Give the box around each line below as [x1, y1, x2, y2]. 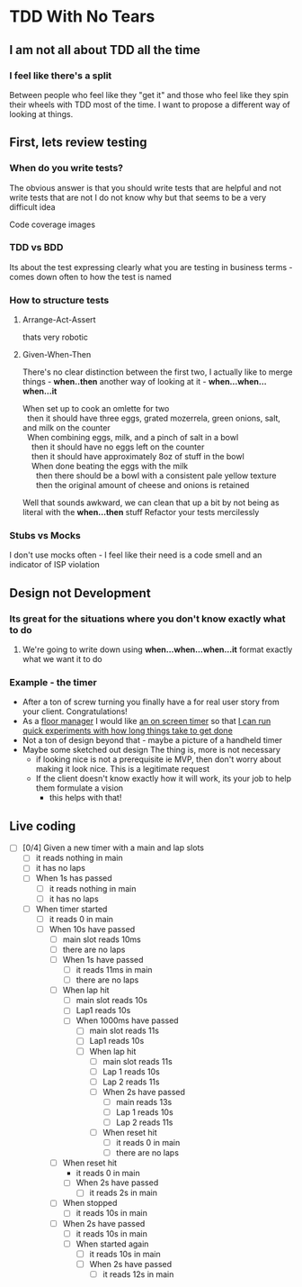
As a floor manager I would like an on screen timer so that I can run [22, 716, 271, 727]
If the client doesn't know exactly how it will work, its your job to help [35, 773, 292, 784]
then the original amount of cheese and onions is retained [35, 480, 250, 491]
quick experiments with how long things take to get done [22, 725, 234, 736]
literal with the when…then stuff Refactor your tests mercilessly [22, 507, 260, 518]
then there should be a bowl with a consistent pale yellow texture [35, 470, 277, 481]
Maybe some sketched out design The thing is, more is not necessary [22, 745, 281, 756]
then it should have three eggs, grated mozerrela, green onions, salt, [26, 412, 281, 424]
